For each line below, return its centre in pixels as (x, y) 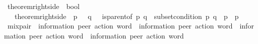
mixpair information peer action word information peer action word (120, 26)
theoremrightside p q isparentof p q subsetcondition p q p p (126, 16)
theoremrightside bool (43, 6)
